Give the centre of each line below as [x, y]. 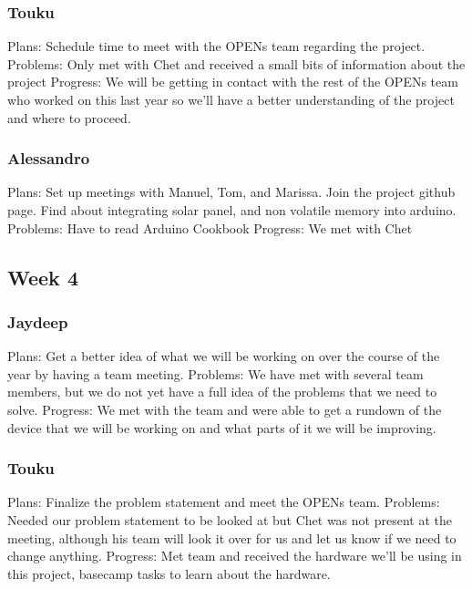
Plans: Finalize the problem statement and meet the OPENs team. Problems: [224, 502]
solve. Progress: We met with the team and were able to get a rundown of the [225, 409]
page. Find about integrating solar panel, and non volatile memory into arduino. [232, 210]
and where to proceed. [69, 117]
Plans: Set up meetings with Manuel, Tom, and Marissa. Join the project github [231, 192]
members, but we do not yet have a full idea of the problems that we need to [222, 392]
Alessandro [49, 158]
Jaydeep [38, 321]
